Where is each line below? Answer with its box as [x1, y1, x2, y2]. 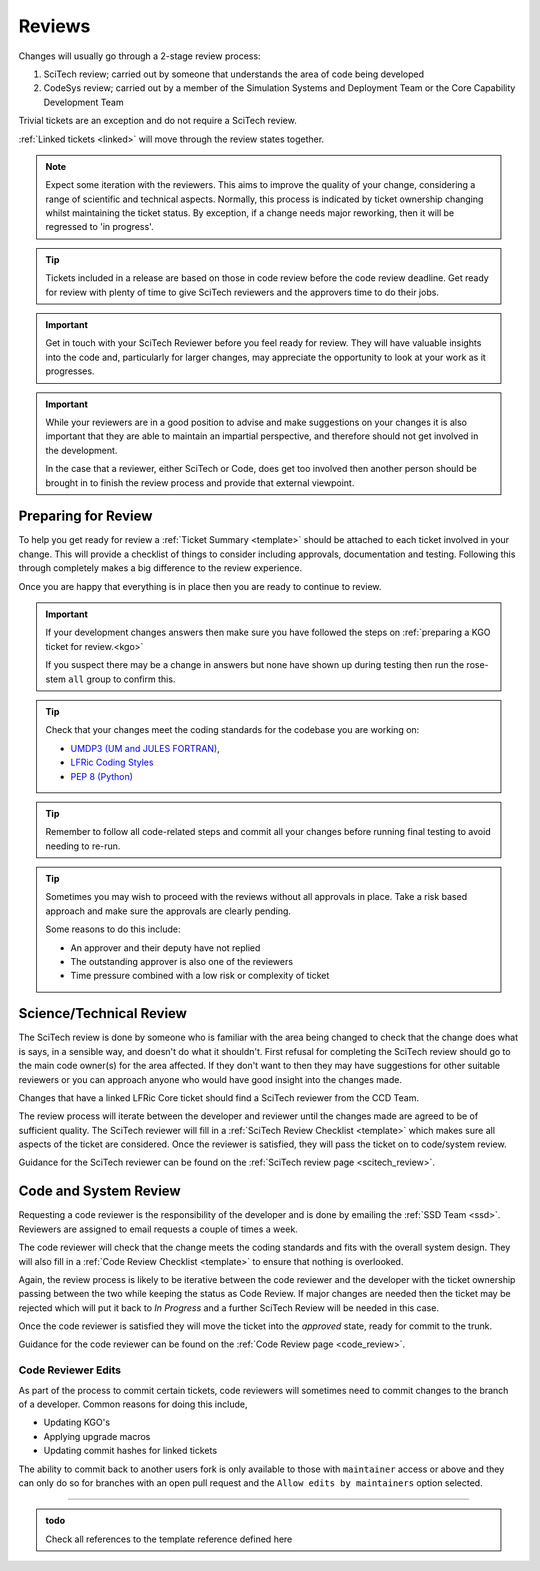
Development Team [43, 96, 124, 108]
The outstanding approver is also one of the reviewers [70, 956, 294, 968]
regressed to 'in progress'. [45, 221, 154, 233]
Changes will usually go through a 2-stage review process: [18, 50, 261, 62]
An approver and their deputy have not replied [70, 941, 261, 954]
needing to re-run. [45, 840, 121, 852]
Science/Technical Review [18, 1005, 187, 1022]
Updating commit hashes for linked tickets [43, 1445, 218, 1457]
